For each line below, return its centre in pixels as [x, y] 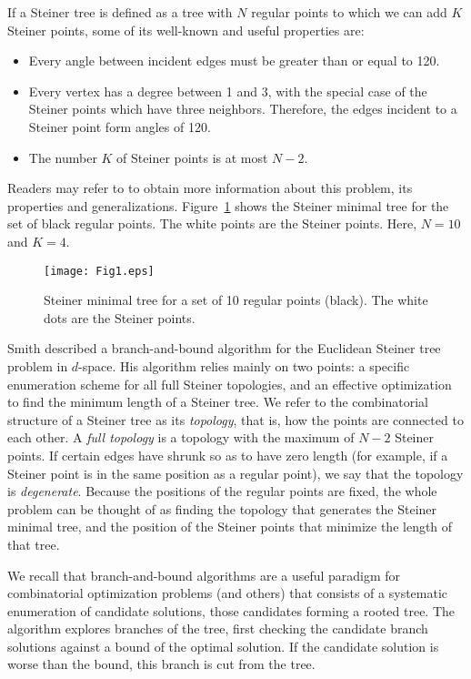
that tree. [34, 544]
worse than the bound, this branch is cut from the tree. [161, 664]
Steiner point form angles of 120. [120, 126]
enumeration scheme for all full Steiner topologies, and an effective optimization [230, 384]
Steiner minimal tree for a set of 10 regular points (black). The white [236, 300]
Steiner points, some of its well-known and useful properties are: [186, 30]
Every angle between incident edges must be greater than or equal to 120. [234, 61]
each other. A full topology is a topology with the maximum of [181, 437]
